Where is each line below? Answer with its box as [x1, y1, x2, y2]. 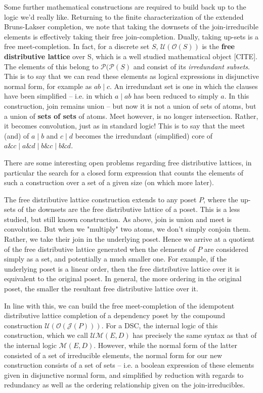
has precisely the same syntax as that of [133, 330, 257, 340]
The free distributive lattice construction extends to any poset [4, 194, 197, 204]
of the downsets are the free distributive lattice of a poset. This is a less [18, 204, 240, 214]
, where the [203, 194, 238, 204]
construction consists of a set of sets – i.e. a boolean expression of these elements [4, 360, 254, 370]
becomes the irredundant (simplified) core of [75, 130, 213, 141]
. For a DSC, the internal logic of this [101, 320, 218, 330]
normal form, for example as [4, 80, 92, 91]
